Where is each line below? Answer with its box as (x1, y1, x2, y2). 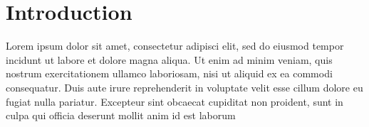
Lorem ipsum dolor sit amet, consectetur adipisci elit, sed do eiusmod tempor (6, 38, 344, 53)
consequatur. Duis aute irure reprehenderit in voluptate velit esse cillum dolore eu (6, 79, 363, 94)
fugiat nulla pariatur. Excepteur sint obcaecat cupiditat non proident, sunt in (6, 94, 343, 109)
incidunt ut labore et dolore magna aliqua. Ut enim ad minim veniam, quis (6, 52, 333, 67)
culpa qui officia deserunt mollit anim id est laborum (6, 108, 236, 123)
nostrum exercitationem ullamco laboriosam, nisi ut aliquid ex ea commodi (6, 66, 333, 81)
